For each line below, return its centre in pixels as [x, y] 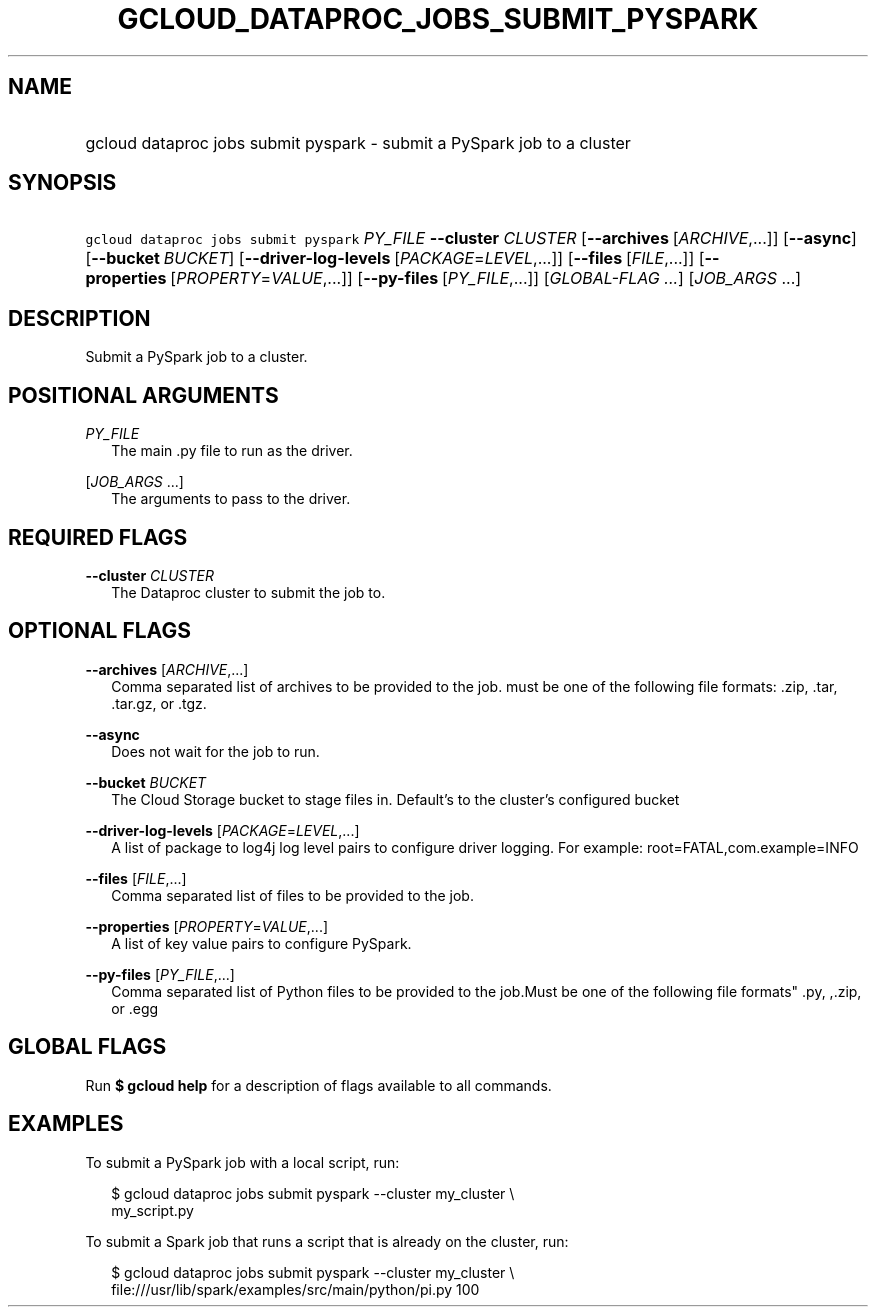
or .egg [135, 1008]
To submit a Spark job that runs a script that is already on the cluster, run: [327, 1241]
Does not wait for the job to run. [215, 751]
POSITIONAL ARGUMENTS [143, 395]
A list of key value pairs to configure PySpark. [261, 943]
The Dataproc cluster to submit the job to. [248, 592]
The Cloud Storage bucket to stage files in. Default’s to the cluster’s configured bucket [395, 799]
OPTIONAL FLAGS [99, 631]
